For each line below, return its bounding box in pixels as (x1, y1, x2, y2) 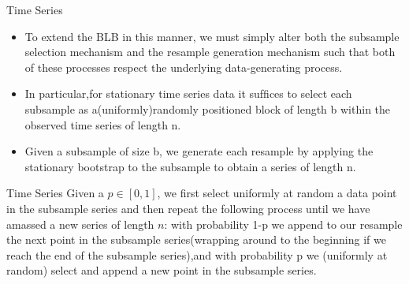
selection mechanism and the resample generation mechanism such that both (24, 43, 396, 60)
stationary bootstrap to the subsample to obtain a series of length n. (24, 158, 356, 174)
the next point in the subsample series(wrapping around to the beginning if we (6, 231, 386, 248)
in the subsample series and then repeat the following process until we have (6, 200, 370, 216)
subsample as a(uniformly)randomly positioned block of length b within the (24, 100, 391, 117)
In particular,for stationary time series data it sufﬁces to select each (24, 85, 352, 102)
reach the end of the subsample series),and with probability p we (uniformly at (6, 246, 388, 263)
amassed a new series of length (6, 215, 154, 232)
